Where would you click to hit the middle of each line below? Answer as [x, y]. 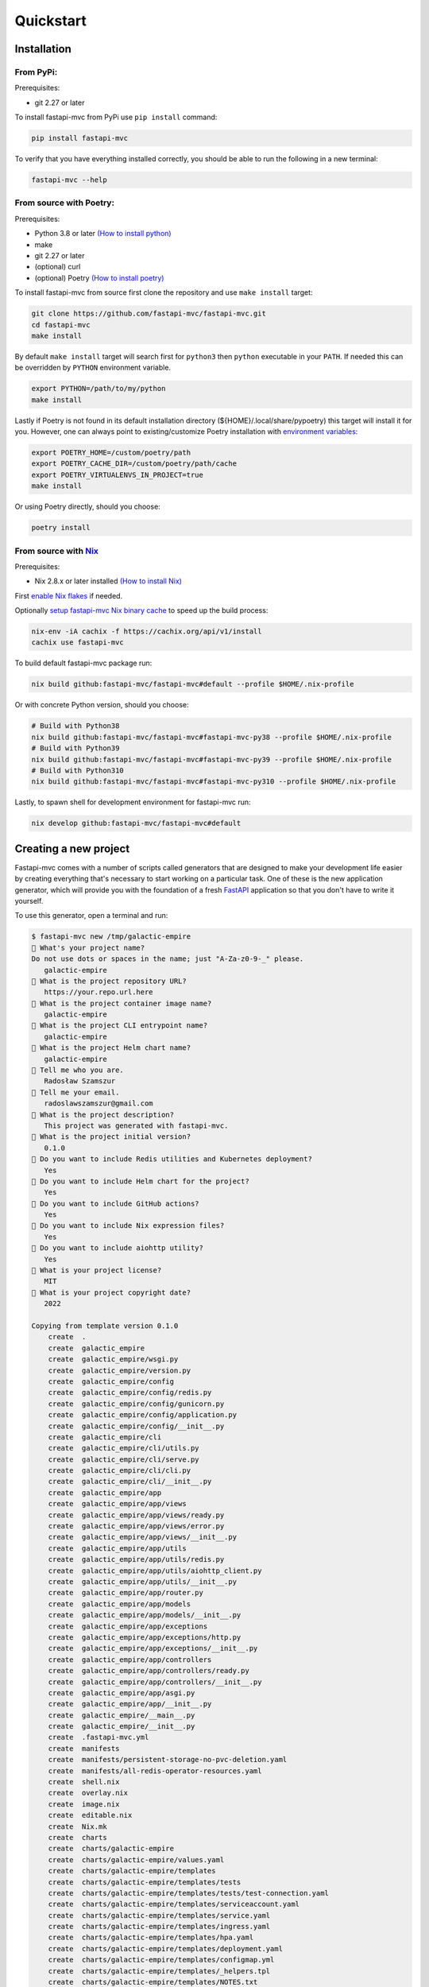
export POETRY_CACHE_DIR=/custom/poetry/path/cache [134, 464]
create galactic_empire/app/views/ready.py [136, 1515]
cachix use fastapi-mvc [78, 643]
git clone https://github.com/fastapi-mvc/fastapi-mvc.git [149, 314]
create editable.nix [90, 1815]
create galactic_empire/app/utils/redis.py [136, 1559]
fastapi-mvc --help [69, 180]
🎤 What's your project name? [88, 947]
